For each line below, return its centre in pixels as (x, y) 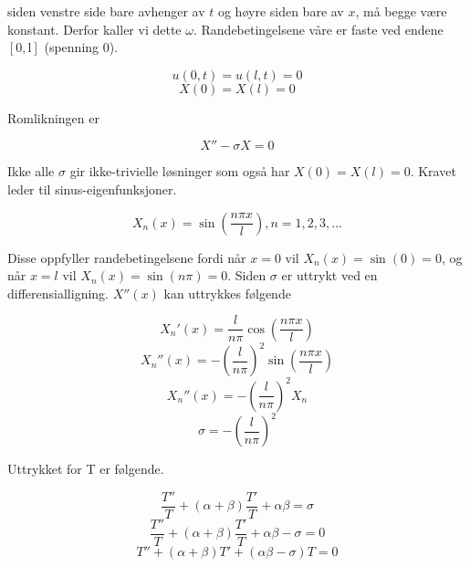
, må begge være (401, 11)
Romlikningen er (53, 117)
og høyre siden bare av (281, 11)
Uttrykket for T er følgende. (86, 469)
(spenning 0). (81, 47)
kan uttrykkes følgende (227, 293)
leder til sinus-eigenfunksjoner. (92, 189)
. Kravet (433, 171)
